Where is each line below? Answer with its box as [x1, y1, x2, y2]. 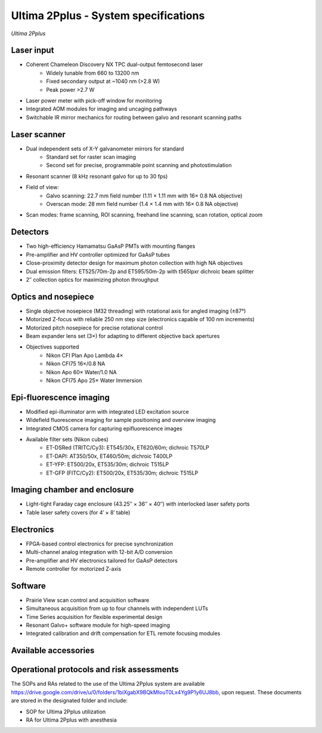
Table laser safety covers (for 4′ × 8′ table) [26, 509, 131, 516]
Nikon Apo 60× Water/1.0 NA [46, 368, 117, 375]
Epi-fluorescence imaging [11, 392, 110, 402]
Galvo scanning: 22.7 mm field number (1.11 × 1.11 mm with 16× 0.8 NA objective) [46, 192, 243, 199]
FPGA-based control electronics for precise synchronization [26, 540, 174, 547]
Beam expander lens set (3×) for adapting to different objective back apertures [26, 332, 220, 340]
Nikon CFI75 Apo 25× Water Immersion [46, 377, 143, 384]
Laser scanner [11, 129, 66, 140]
